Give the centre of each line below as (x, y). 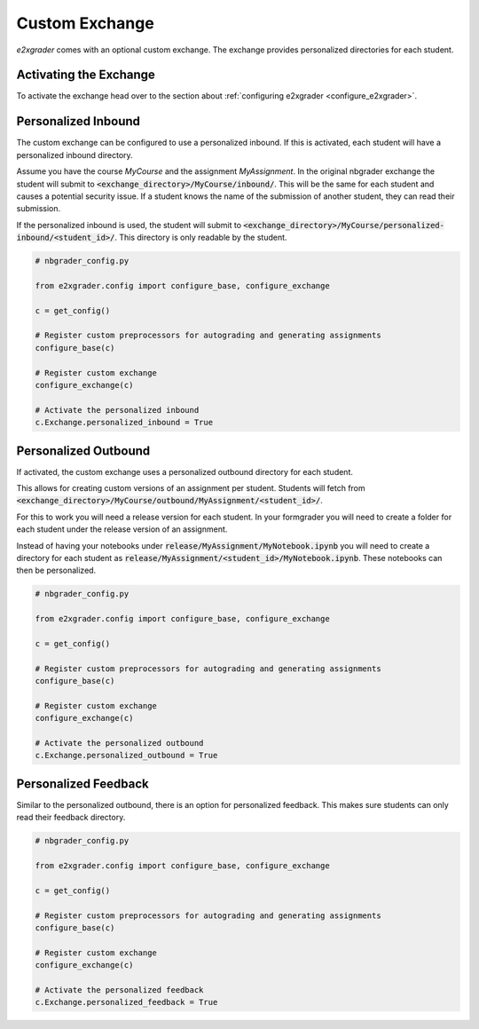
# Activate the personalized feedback (119, 990)
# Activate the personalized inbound (117, 410)
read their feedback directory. (71, 818)
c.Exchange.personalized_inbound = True (124, 423)
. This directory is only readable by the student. (201, 237)
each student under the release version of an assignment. (122, 529)
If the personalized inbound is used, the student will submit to (129, 225)
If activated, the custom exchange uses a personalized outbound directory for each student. (185, 471)
